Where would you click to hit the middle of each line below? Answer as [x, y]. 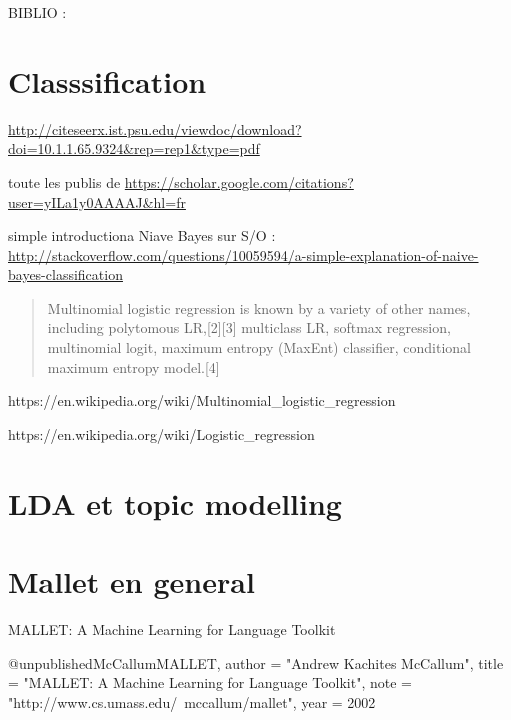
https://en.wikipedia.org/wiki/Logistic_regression [161, 433]
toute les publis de [64, 181]
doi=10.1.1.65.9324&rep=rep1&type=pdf [134, 148]
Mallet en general [131, 581]
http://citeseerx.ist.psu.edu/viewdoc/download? [155, 128]
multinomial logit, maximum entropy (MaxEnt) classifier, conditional [259, 347]
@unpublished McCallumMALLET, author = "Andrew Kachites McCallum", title [256, 662]
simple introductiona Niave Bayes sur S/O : [142, 235]
